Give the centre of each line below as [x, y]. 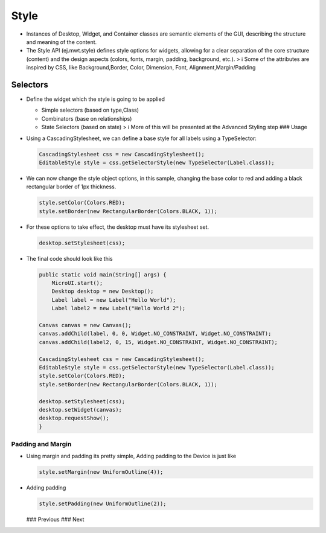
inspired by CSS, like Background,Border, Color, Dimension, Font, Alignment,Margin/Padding [141, 68]
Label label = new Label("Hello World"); [114, 300]
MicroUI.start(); [77, 283]
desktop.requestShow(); [74, 418]
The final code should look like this [69, 258]
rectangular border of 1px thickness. [71, 187]
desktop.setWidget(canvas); [80, 410]
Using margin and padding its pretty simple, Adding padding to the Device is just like [131, 456]
